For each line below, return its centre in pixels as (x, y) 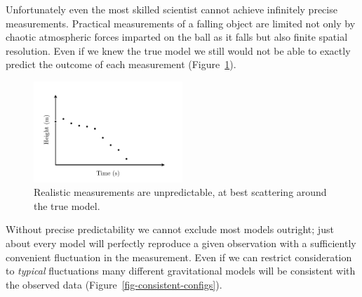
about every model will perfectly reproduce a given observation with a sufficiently (181, 243)
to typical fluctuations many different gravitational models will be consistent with (181, 271)
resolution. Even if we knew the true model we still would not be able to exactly (178, 50)
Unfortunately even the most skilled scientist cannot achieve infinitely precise (172, 9)
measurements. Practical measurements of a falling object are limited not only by (181, 23)
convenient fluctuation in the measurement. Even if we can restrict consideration (179, 257)
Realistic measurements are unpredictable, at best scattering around (180, 192)
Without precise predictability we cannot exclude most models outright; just (170, 229)
